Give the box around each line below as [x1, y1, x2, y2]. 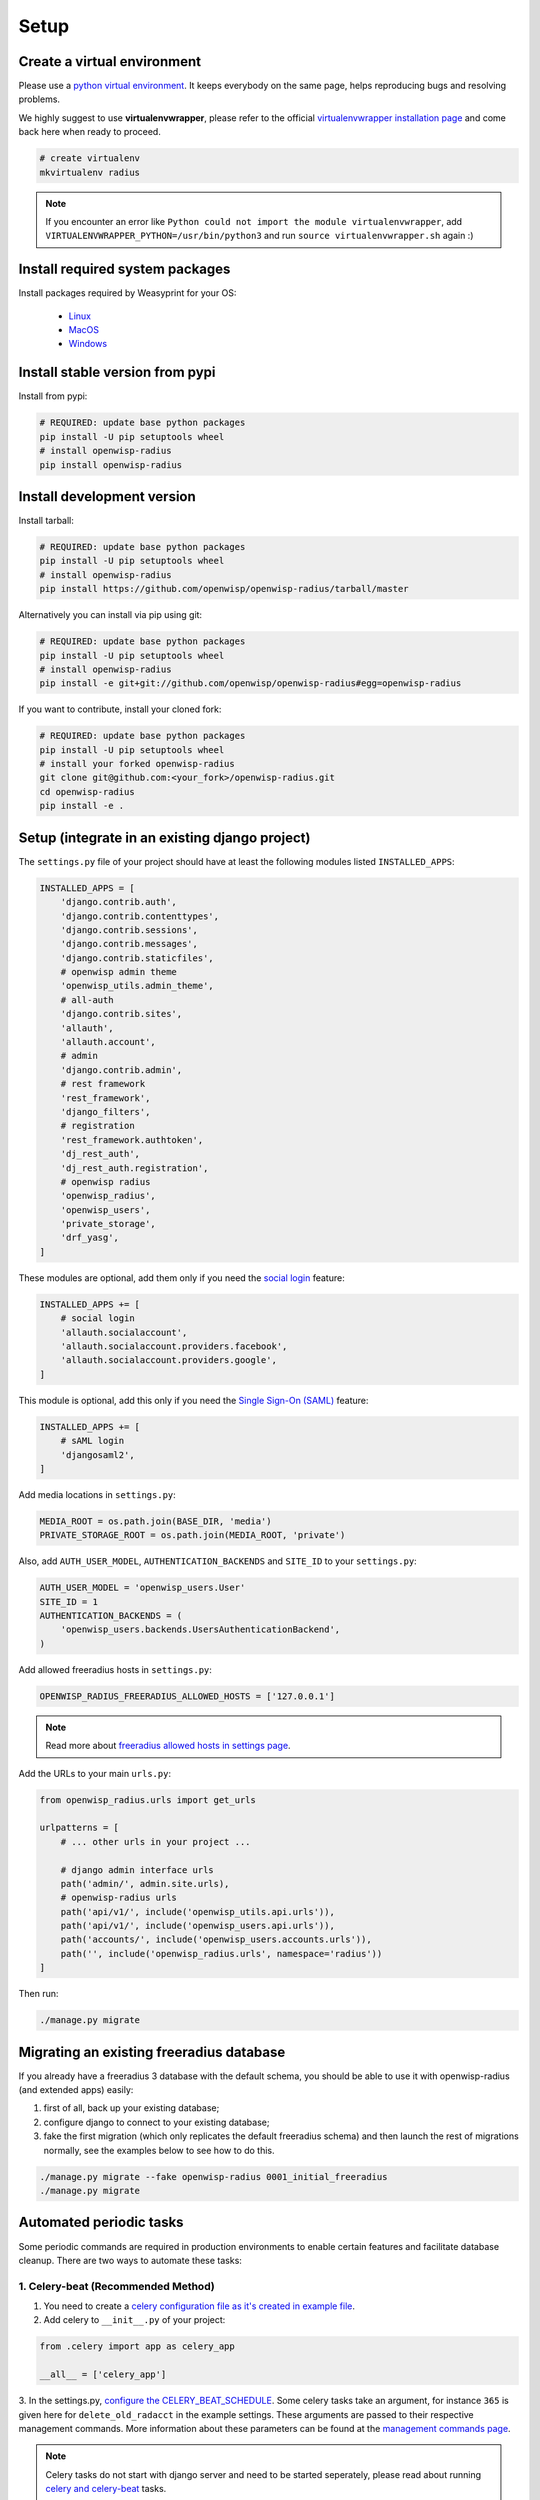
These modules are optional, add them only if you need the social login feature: [18, 1271, 345, 1284]
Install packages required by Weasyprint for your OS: [18, 287, 237, 299]
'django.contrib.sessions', [60, 924, 199, 935]
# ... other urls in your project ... [60, 1836, 251, 1847]
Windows [68, 338, 108, 350]
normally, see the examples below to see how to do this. [43, 2144, 275, 2156]
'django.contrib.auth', [60, 896, 177, 908]
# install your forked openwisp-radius [39, 758, 235, 770]
